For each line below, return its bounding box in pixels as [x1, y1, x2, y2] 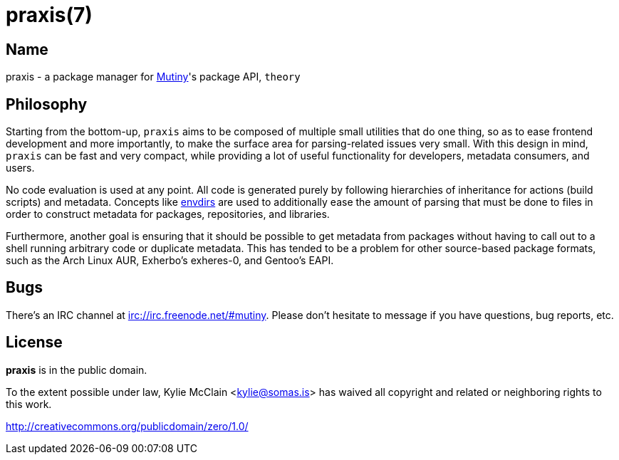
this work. [6, 397, 52, 410]
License [6, 333, 63, 352]
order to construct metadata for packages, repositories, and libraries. [6, 208, 330, 221]
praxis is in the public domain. [6, 363, 147, 376]
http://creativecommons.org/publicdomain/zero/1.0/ [6, 419, 249, 432]
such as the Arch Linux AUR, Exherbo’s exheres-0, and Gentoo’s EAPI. [6, 254, 334, 267]
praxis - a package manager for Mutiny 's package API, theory [6, 70, 301, 83]
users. [6, 162, 35, 174]
